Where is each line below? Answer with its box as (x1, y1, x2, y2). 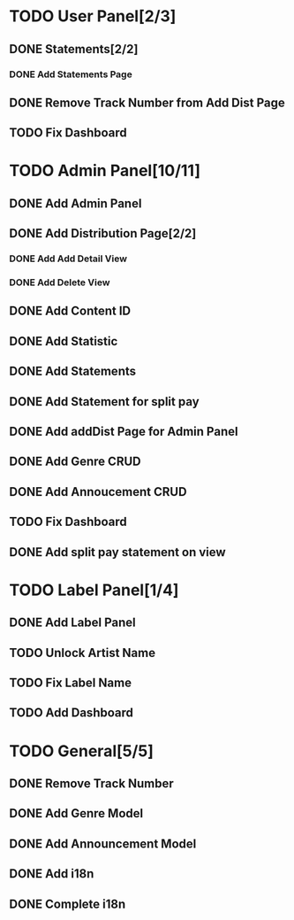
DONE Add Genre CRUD (9, 454, 141, 469)
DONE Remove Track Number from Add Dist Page (9, 95, 285, 110)
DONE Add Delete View (9, 276, 110, 289)
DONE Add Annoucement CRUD (9, 484, 187, 499)
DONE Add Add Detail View (9, 252, 128, 265)
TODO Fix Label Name (9, 675, 132, 690)
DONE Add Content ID (9, 304, 132, 319)
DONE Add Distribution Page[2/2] (9, 226, 197, 241)
